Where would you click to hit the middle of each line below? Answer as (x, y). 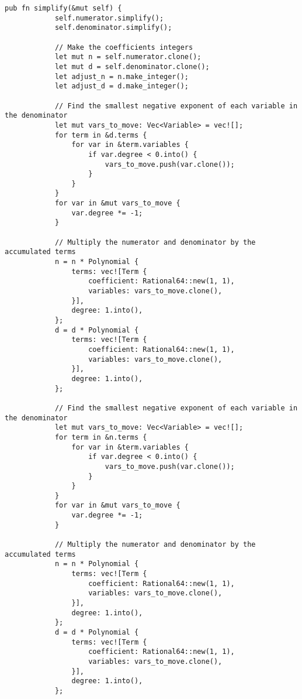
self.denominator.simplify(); (113, 28)
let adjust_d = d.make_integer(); (122, 86)
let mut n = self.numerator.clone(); (128, 57)
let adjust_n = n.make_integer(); (122, 76)
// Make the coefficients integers (124, 47)
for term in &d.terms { (101, 135)
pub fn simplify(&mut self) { (63, 8)
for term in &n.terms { (101, 437)
